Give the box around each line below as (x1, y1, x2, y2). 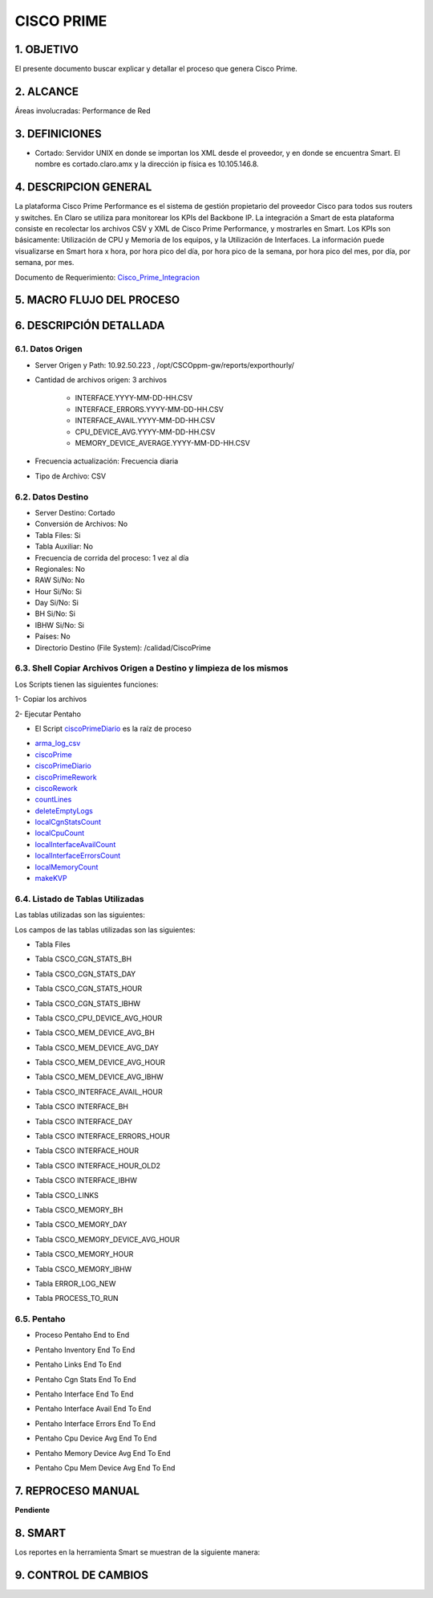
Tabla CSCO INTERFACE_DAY (34, 1116, 132, 1126)
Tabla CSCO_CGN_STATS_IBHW (34, 998, 140, 1008)
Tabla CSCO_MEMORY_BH (34, 1205, 123, 1214)
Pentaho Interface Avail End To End (34, 1404, 152, 1413)
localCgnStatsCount (34, 817, 102, 827)
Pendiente (14, 1505, 51, 1514)
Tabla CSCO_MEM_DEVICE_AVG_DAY (34, 1042, 160, 1052)
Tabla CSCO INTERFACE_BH (34, 1102, 128, 1111)
